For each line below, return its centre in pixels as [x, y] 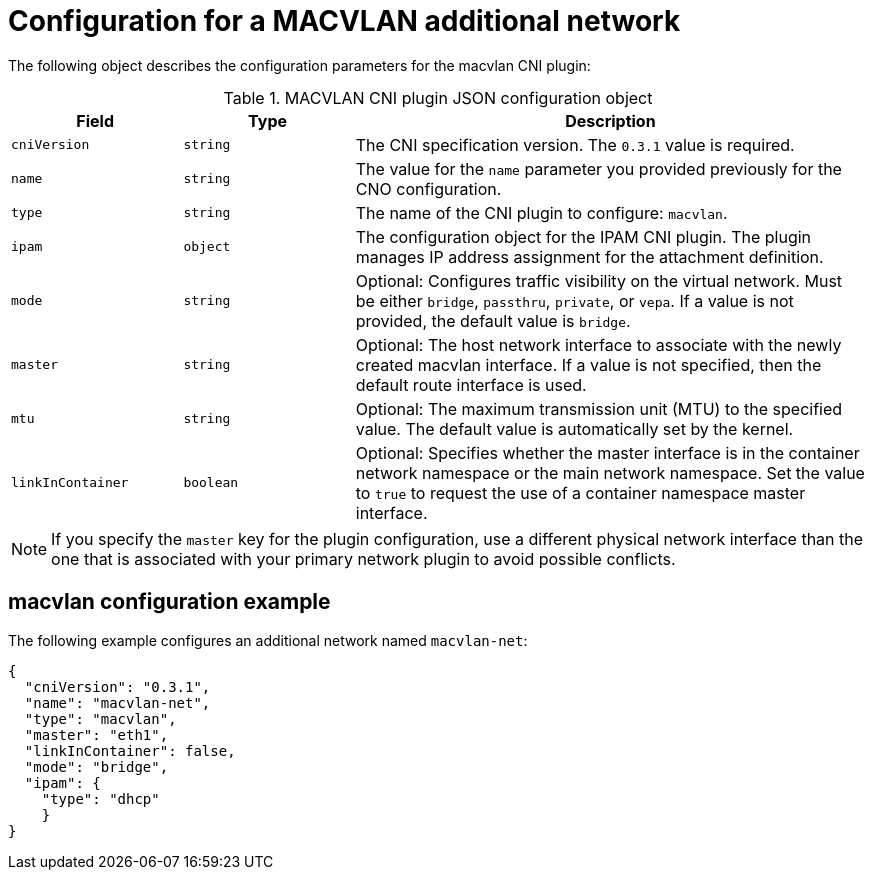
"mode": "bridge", [96, 766]
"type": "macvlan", [100, 718]
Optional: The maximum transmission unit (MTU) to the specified [599, 408]
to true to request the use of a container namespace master [580, 492]
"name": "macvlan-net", [117, 702]
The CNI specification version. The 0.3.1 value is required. [575, 144]
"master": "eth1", [96, 734]
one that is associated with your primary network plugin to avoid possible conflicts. [363, 558]
